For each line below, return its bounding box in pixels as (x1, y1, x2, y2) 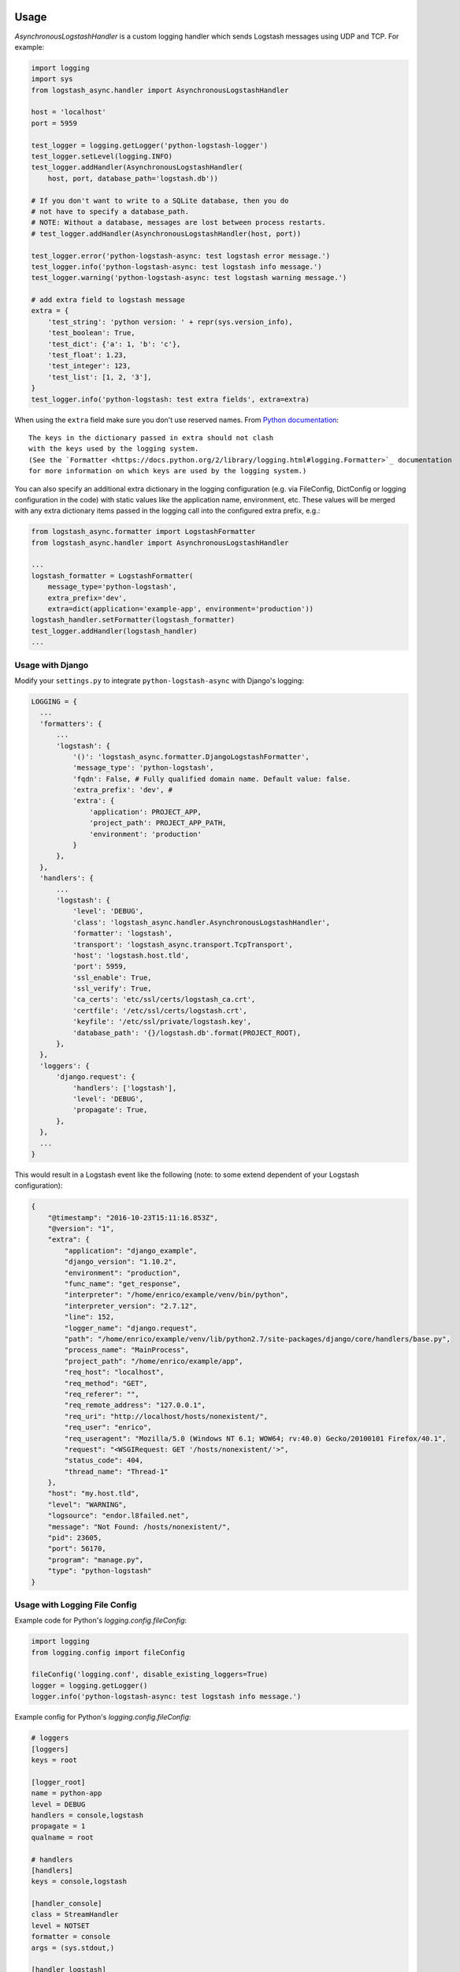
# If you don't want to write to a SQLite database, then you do (31, 196, 289, 205)
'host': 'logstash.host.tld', (72, 951, 189, 960)
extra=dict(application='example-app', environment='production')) (47, 604, 314, 614)
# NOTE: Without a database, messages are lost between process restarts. (31, 218, 327, 227)
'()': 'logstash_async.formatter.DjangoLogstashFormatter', (72, 752, 310, 761)
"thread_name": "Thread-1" (64, 1467, 169, 1476)
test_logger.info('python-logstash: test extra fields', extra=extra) (31, 394, 310, 404)
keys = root (31, 1756, 78, 1765)
